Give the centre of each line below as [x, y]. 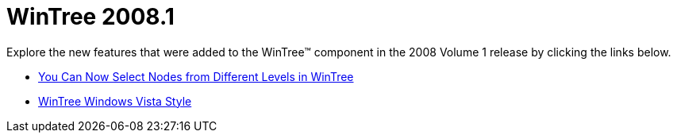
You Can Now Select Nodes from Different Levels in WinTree [196, 76]
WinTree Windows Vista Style [115, 101]
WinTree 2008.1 [90, 17]
